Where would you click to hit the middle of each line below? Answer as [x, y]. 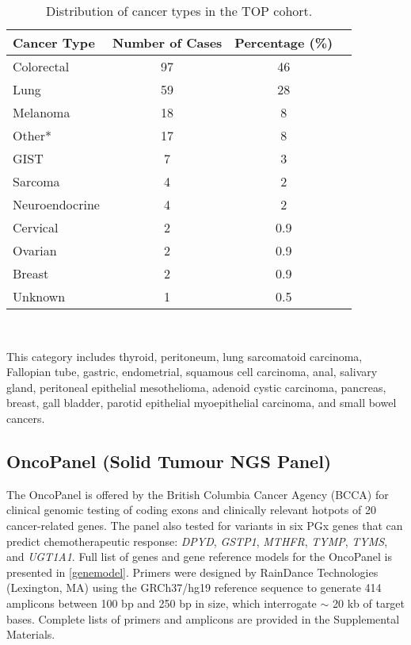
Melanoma [42, 112]
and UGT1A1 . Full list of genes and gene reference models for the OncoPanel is [199, 557]
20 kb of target [369, 603]
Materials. [31, 634]
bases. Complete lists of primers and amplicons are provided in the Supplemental [203, 618]
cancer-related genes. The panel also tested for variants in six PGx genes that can [205, 525]
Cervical [36, 227]
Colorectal [41, 66]
